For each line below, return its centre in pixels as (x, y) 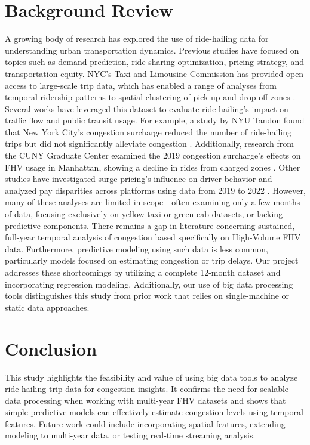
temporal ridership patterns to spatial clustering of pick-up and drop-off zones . (150, 97)
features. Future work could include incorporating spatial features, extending (145, 423)
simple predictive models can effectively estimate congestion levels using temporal (154, 412)
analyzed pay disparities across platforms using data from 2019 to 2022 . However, (155, 190)
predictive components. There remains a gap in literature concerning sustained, (150, 225)
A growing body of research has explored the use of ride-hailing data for (137, 38)
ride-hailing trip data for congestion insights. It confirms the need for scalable (147, 389)
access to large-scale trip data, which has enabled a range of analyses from (141, 85)
